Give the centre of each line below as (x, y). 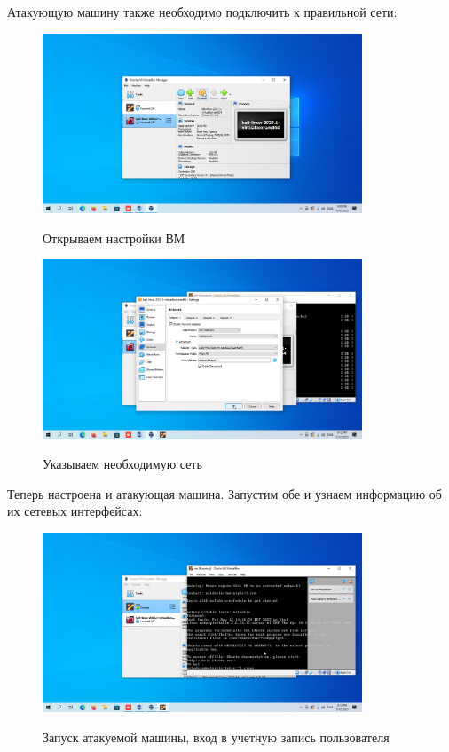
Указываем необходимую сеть (122, 464)
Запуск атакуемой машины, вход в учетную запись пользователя (216, 736)
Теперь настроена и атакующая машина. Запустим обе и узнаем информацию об (224, 493)
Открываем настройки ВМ (114, 237)
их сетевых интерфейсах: (75, 511)
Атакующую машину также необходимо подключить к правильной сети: (202, 12)
